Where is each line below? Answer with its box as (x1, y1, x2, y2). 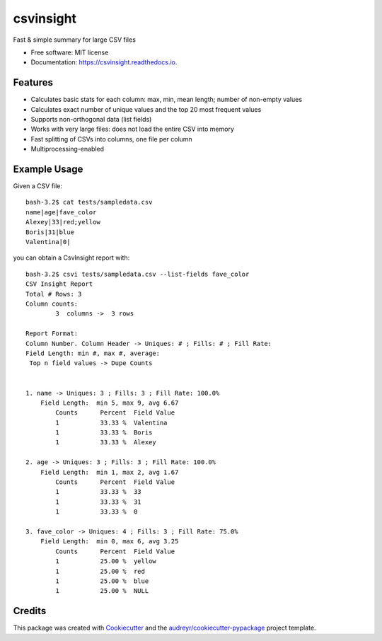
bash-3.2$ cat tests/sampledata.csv (25, 198, 153, 207)
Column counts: (25, 300, 79, 308)
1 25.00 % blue (55, 577, 149, 585)
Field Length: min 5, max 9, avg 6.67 (40, 398, 179, 407)
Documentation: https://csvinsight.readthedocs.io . (30, 58, 178, 67)
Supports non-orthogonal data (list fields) (30, 115, 152, 124)
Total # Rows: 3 (25, 290, 82, 298)
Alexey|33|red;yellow (25, 218, 100, 226)
